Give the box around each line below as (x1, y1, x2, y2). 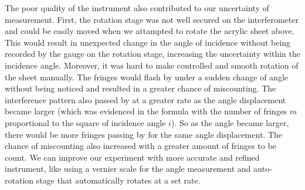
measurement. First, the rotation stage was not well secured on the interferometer (5, 13, 299, 25)
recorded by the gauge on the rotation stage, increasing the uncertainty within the (5, 48, 300, 60)
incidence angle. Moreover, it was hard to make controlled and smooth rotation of (5, 59, 299, 71)
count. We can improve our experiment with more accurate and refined (5, 151, 260, 163)
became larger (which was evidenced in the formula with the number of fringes (5, 105, 287, 117)
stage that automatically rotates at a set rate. (36, 174, 201, 186)
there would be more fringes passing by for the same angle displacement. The (5, 128, 283, 140)
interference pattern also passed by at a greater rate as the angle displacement (5, 93, 286, 106)
